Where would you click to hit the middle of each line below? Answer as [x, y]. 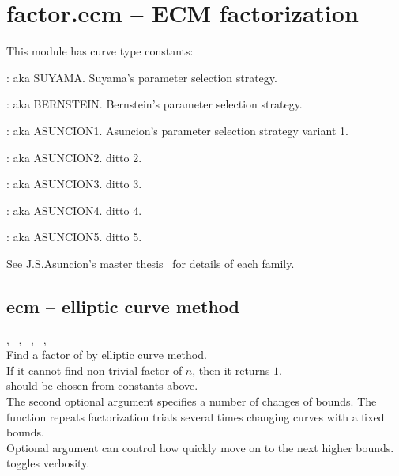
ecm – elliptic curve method [123, 306]
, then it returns [231, 370]
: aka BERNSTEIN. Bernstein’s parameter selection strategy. [154, 104]
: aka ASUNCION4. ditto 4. [74, 210]
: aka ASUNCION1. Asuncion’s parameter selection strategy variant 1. [177, 130]
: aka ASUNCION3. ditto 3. [74, 184]
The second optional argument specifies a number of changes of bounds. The [192, 401]
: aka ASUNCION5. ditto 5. [74, 237]
